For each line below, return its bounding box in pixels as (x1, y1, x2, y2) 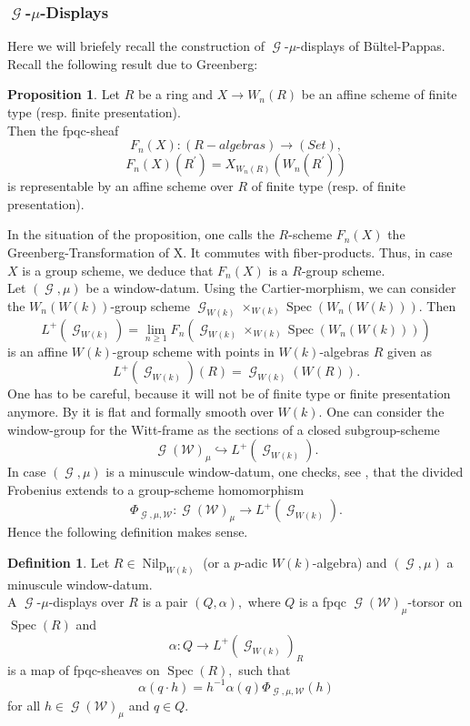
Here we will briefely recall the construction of (7, 36, 265, 55)
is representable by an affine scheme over (7, 176, 234, 196)
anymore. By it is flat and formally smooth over (7, 402, 274, 421)
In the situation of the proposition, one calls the (7, 225, 275, 244)
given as (386, 341, 432, 360)
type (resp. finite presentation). (7, 103, 181, 121)
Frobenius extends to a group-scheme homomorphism (7, 479, 305, 499)
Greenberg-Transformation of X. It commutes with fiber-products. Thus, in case (7, 242, 453, 261)
